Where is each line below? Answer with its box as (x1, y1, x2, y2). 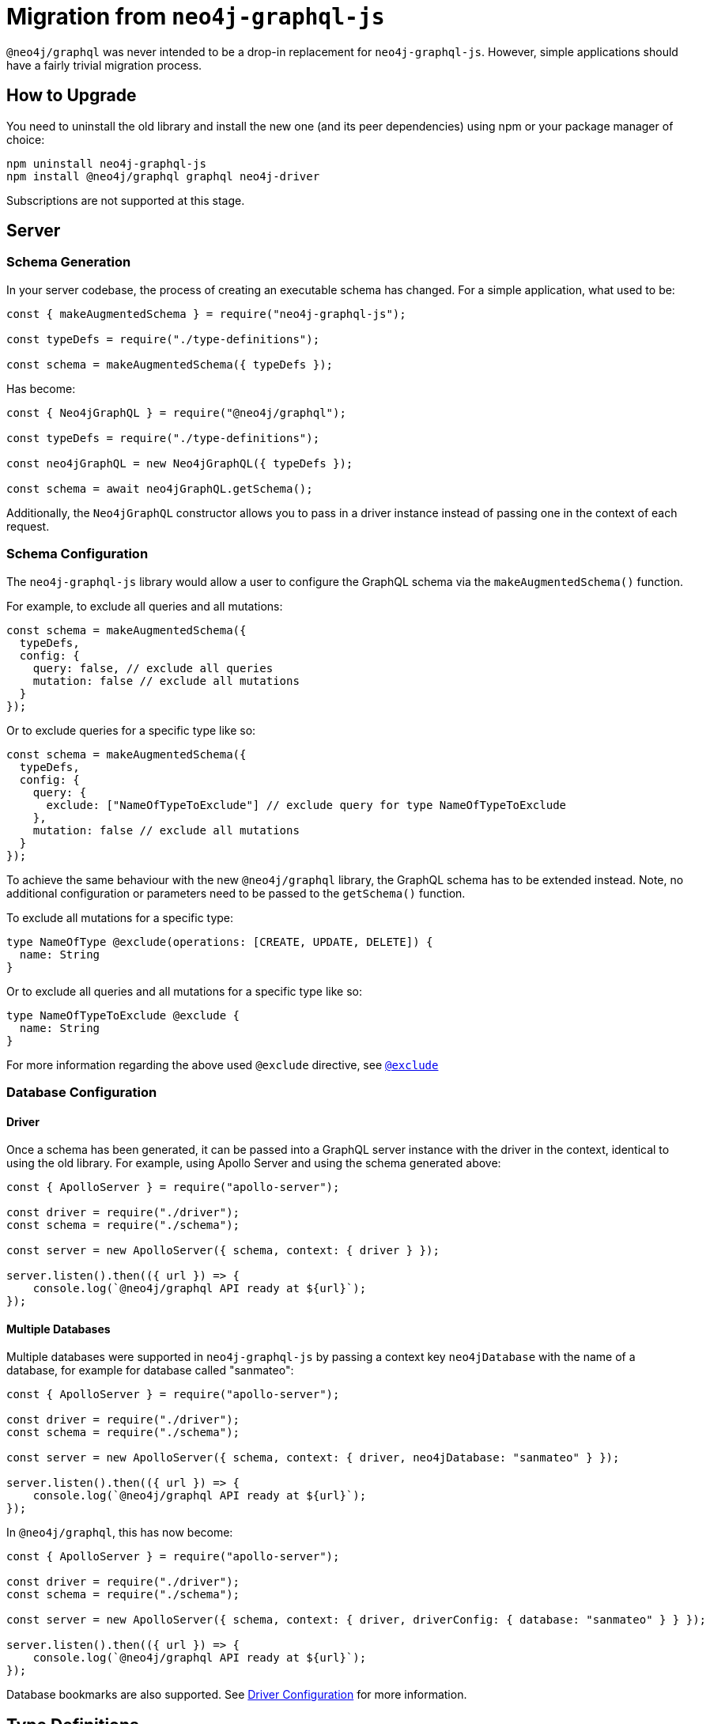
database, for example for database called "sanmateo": (6, 1363, 294, 1378)
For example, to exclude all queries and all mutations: (6, 599, 283, 613)
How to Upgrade (6, 85, 137, 106)
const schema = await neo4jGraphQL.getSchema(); (6, 482, 313, 495)
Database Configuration (6, 1083, 157, 1100)
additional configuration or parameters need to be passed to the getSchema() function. (6, 886, 466, 900)
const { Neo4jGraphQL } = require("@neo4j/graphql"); (6, 406, 346, 419)
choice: (6, 132, 45, 146)
